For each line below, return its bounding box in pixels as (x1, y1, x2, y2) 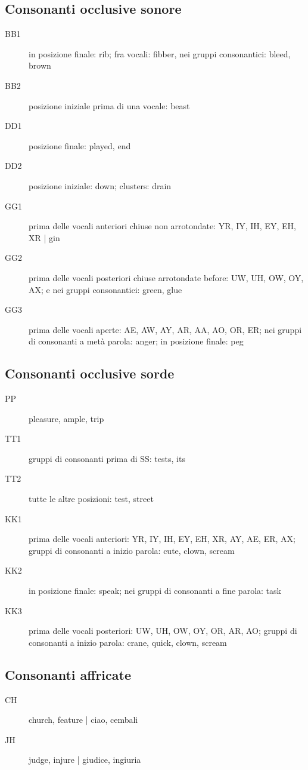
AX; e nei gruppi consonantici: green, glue (29, 283, 182, 295)
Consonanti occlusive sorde (5, 364, 175, 383)
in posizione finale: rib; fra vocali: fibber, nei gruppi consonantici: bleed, (29, 47, 291, 60)
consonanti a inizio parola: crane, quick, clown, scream (29, 636, 227, 648)
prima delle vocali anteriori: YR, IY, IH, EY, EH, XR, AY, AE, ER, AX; (29, 532, 295, 545)
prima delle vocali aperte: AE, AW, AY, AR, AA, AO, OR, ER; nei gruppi (29, 323, 302, 335)
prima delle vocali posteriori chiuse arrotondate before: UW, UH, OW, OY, (29, 271, 304, 284)
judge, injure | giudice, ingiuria (29, 753, 141, 766)
